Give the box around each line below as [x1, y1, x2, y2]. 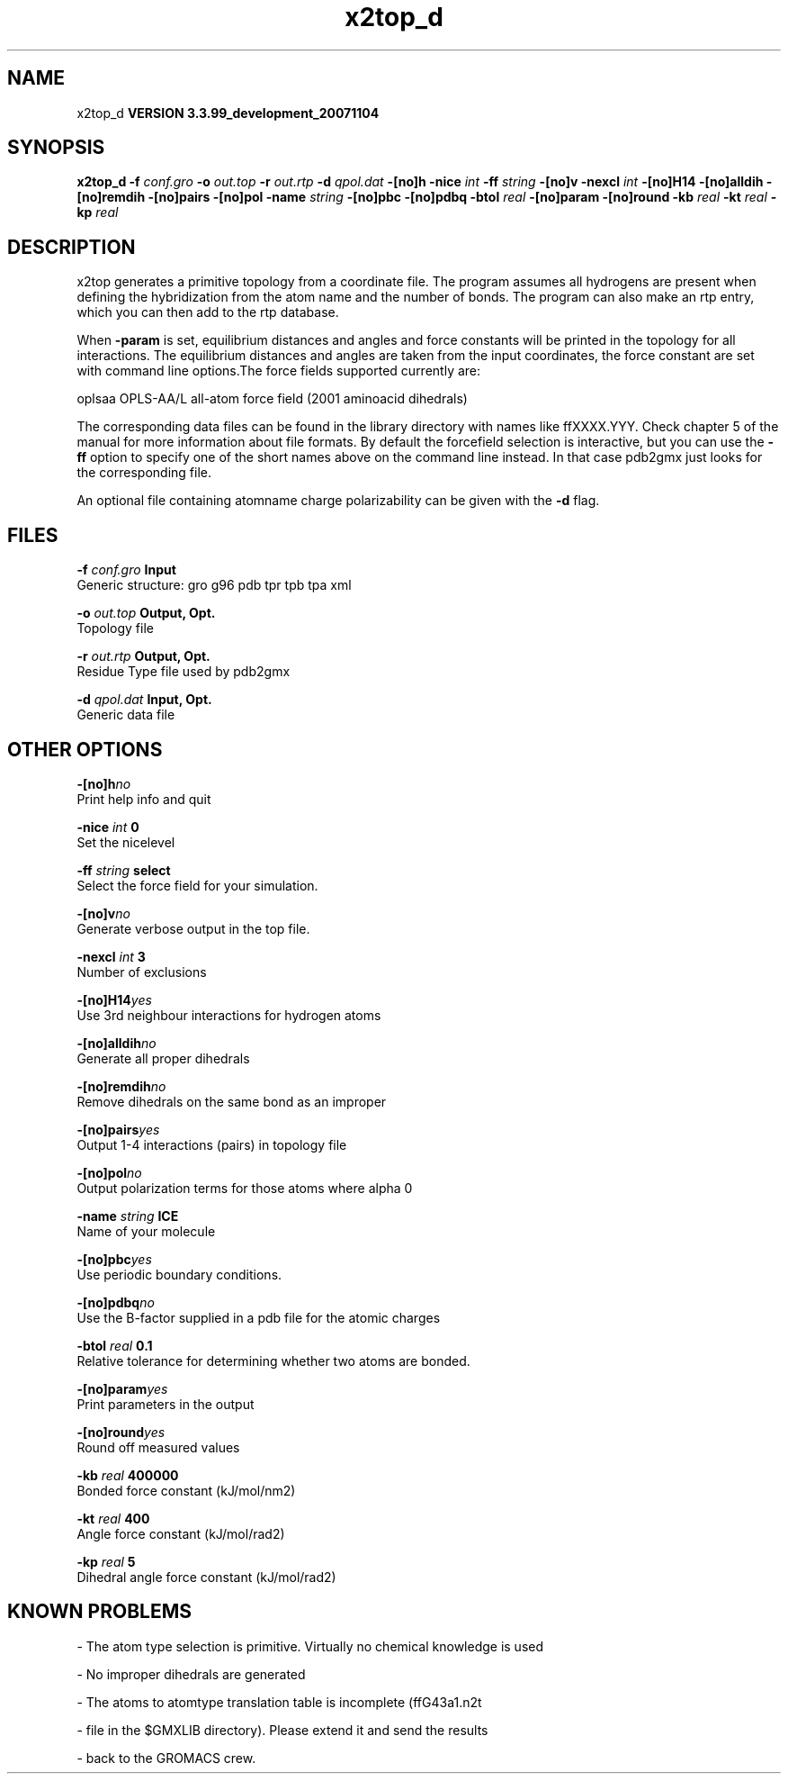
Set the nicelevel [76, 834, 175, 850]
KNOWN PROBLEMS [7, 1600, 192, 1623]
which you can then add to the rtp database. [76, 304, 339, 321]
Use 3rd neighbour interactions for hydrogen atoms [76, 1007, 381, 1023]
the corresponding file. [76, 465, 211, 481]
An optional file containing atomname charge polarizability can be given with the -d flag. [76, 493, 600, 509]
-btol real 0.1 [76, 1337, 153, 1353]
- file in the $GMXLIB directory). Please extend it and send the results [76, 1722, 488, 1738]
